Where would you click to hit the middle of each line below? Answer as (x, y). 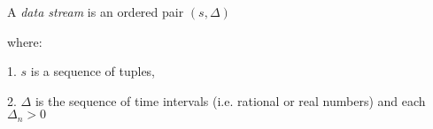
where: (25, 41)
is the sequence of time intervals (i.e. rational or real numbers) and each (230, 100)
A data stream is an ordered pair (96, 11)
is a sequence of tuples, (93, 71)
